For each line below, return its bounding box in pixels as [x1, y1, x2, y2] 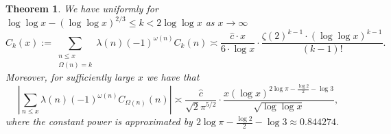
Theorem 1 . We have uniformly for [5, 1, 158, 15]
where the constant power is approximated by [5, 114, 193, 128]
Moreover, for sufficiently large [5, 70, 134, 84]
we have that [146, 70, 200, 84]
